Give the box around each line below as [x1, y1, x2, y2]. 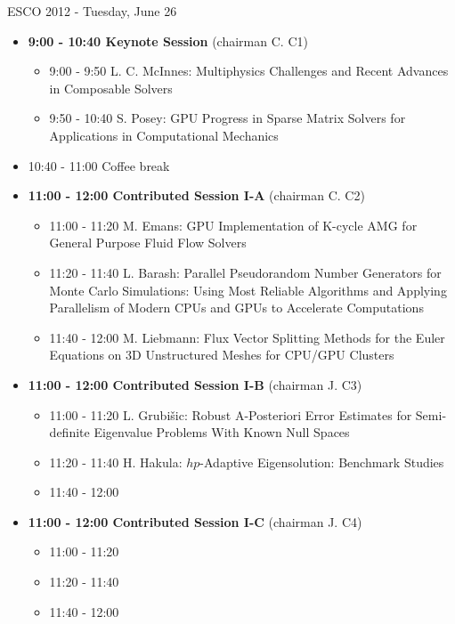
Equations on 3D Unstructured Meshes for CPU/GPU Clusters [49, 345, 394, 364]
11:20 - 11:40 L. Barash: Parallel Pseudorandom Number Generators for [49, 263, 442, 281]
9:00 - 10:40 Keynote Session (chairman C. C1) [28, 31, 308, 50]
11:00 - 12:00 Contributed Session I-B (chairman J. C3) [28, 375, 362, 393]
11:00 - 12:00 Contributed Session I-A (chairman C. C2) [28, 186, 365, 205]
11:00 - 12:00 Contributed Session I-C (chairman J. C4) [28, 512, 362, 531]
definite [49, 423, 90, 442]
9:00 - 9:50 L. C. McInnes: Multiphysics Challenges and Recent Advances [49, 61, 449, 80]
